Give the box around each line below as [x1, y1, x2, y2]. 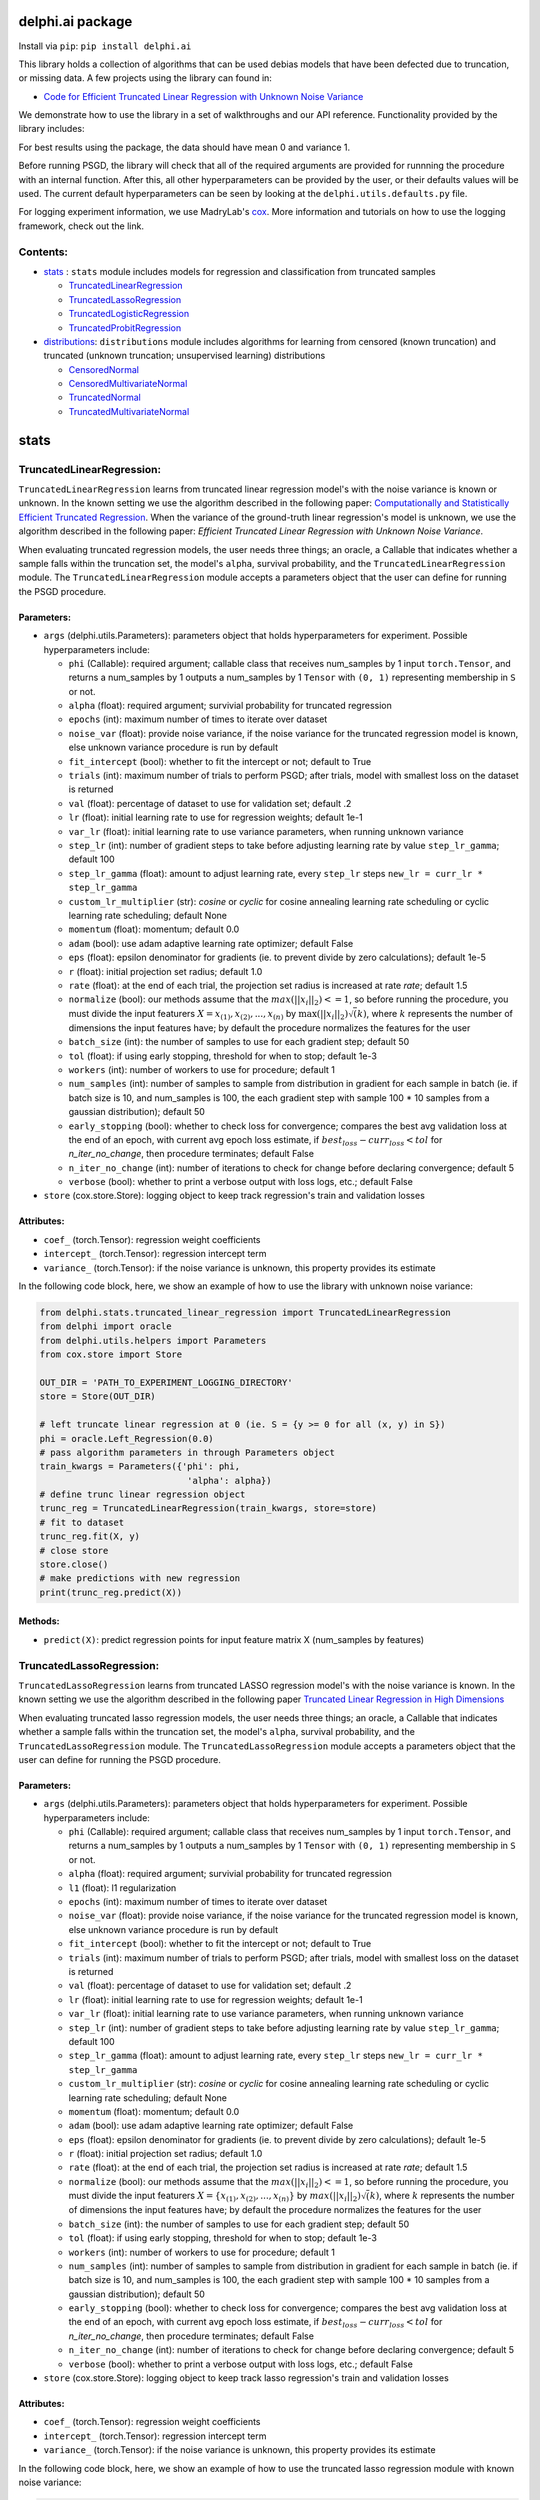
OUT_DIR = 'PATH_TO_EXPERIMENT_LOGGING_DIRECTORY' [39, 1376, 294, 1388]
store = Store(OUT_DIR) [39, 1391, 157, 1402]
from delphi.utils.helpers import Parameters [39, 1335, 267, 1346]
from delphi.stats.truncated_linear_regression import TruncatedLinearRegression [39, 1307, 452, 1319]
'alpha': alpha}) [186, 1475, 272, 1486]
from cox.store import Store [39, 1349, 183, 1360]
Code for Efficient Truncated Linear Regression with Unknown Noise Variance [43, 90, 364, 102]
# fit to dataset [39, 1516, 125, 1528]
